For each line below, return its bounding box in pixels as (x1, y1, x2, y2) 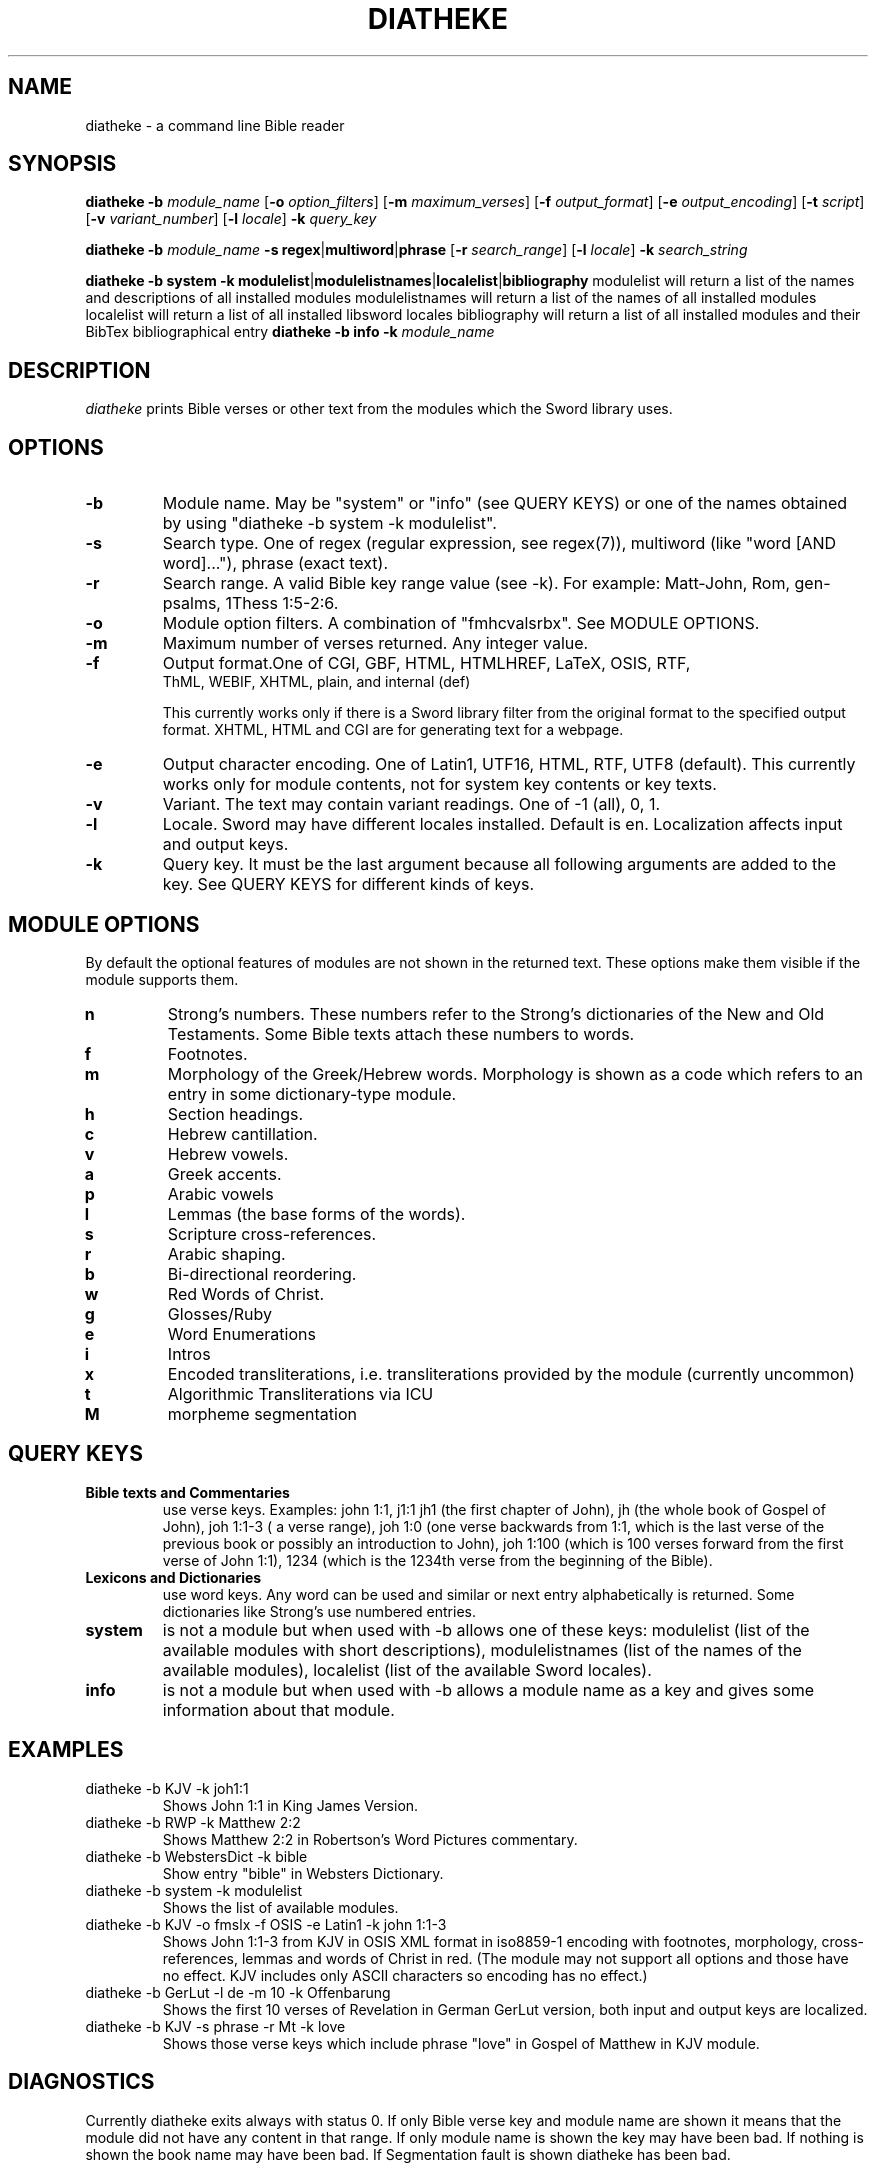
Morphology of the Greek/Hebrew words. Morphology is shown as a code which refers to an (167, 1063, 863, 1084)
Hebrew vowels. (167, 1143, 289, 1164)
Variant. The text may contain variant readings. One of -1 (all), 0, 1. (162, 794, 661, 815)
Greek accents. (167, 1163, 282, 1184)
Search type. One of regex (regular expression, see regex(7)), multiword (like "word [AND (162, 533, 837, 554)
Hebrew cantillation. (167, 1123, 318, 1144)
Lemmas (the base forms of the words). (167, 1203, 466, 1224)
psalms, (162, 593, 221, 614)
